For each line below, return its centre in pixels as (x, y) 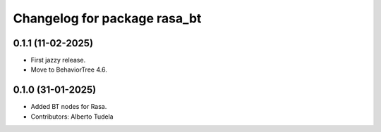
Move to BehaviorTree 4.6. (69, 70)
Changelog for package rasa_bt (107, 18)
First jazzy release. (58, 60)
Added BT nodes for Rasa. (69, 107)
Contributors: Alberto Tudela (72, 117)
